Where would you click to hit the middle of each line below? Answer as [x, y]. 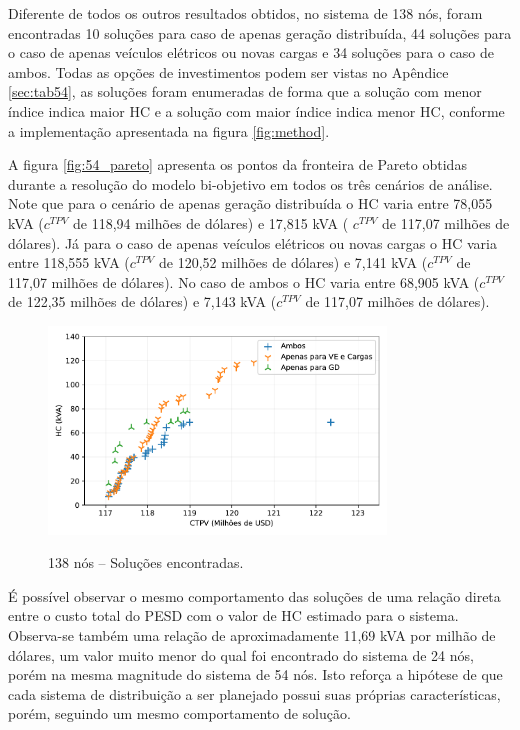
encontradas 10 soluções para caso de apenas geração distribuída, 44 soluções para [260, 32]
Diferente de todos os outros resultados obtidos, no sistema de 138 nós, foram [245, 13]
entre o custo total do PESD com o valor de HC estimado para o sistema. [233, 615]
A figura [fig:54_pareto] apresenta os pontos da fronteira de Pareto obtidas [237, 164]
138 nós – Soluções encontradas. [146, 562]
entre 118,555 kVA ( [69, 262]
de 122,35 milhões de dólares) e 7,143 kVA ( [142, 301]
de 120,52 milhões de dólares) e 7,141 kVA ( [293, 262]
